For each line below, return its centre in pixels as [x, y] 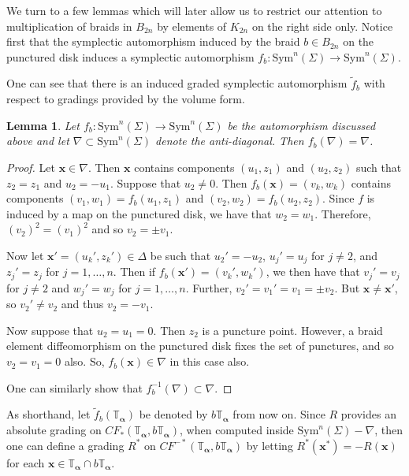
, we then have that [313, 271]
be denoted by [173, 414]
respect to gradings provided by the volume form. [126, 99]
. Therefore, [343, 213]
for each [26, 462]
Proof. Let [31, 167]
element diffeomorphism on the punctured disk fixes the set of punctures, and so [200, 346]
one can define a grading [65, 445]
